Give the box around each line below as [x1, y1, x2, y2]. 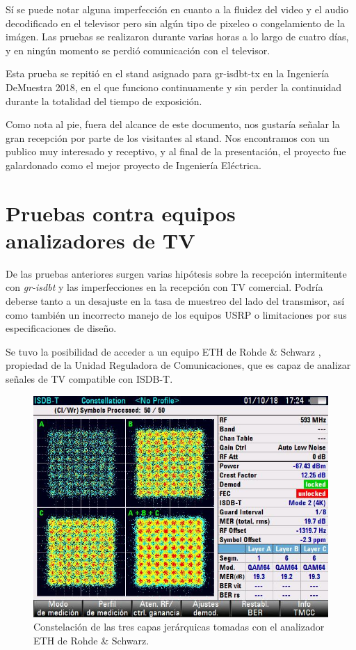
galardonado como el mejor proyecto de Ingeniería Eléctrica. [6, 157, 261, 172]
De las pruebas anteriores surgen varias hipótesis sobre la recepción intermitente [6, 266, 347, 280]
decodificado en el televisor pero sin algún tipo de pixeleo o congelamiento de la [6, 15, 345, 30]
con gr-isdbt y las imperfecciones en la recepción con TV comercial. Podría [6, 280, 323, 294]
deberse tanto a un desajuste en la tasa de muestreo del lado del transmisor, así [6, 294, 345, 308]
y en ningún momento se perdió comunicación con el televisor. [6, 42, 270, 57]
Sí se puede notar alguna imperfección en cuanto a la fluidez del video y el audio [6, 2, 348, 16]
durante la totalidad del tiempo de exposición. [6, 93, 202, 108]
